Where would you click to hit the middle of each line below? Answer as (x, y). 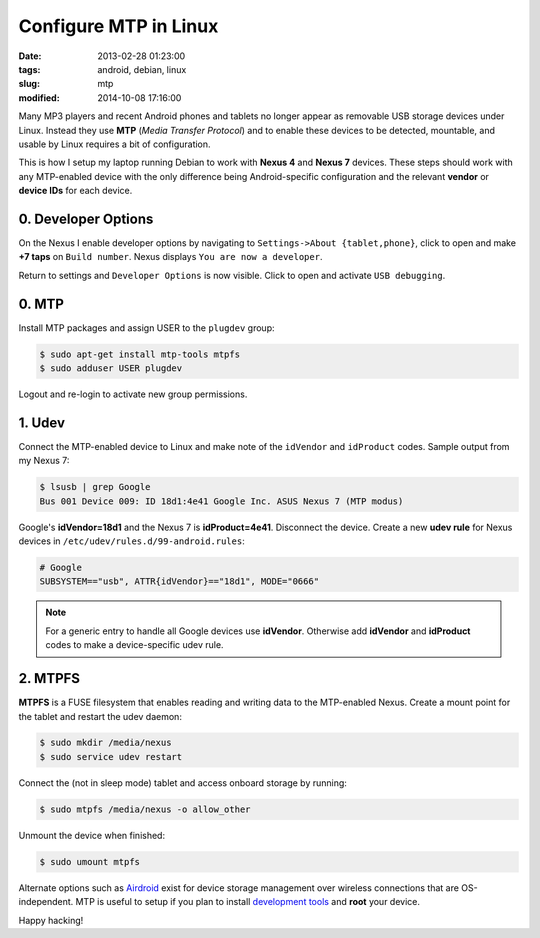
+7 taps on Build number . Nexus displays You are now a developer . (170, 257)
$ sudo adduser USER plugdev (111, 368)
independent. (46, 902)
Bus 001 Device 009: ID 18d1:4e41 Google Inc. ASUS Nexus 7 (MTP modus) (221, 501)
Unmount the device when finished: (91, 835)
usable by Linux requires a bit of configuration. (114, 144)
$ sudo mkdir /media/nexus (105, 743)
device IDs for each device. (75, 191)
